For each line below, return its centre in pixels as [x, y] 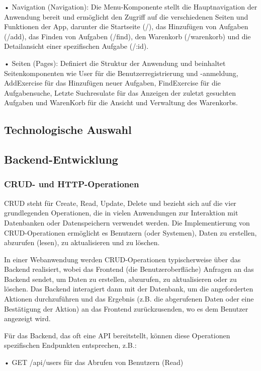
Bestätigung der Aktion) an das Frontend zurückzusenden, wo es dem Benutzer [126, 308]
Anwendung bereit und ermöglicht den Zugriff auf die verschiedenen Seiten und [126, 16]
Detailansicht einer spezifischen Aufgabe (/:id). [76, 46]
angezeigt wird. [27, 318]
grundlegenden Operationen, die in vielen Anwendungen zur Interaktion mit [121, 213]
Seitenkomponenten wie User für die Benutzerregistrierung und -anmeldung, [121, 73]
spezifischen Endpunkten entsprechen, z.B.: [70, 345]
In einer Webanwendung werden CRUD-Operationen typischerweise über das [122, 259]
